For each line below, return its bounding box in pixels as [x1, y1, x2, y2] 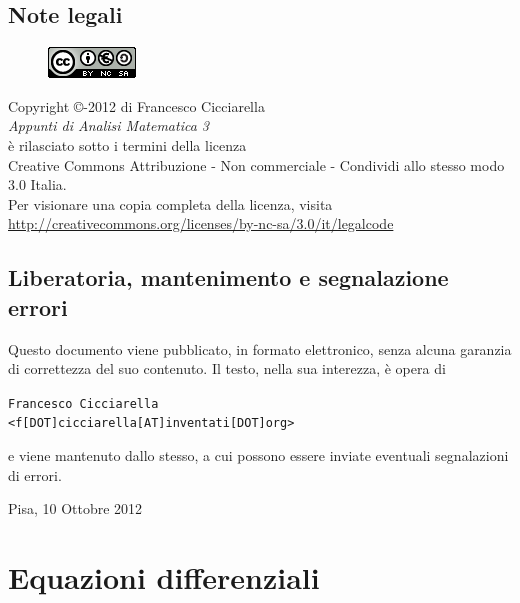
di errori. [8, 464, 62, 485]
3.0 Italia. [8, 174, 67, 195]
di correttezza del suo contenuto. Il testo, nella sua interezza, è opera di [8, 358, 446, 379]
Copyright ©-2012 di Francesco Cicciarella [8, 95, 265, 116]
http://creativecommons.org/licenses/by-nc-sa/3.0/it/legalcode [8, 213, 394, 234]
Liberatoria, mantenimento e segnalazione [8, 262, 449, 293]
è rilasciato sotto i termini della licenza [8, 134, 247, 155]
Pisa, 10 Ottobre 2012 [8, 498, 143, 519]
